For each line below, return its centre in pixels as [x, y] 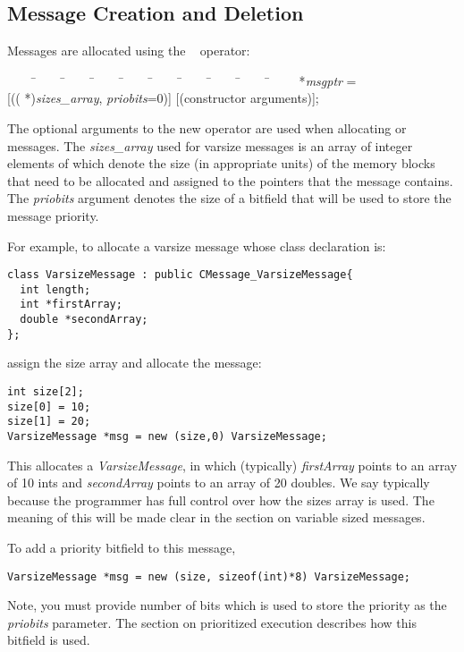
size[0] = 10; [49, 406]
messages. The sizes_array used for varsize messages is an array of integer [210, 145]
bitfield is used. [49, 640]
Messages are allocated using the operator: [129, 51]
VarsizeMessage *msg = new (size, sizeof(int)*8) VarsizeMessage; [209, 576]
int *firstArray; [71, 305]
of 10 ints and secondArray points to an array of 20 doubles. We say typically [219, 483]
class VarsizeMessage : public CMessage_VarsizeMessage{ [180, 275]
